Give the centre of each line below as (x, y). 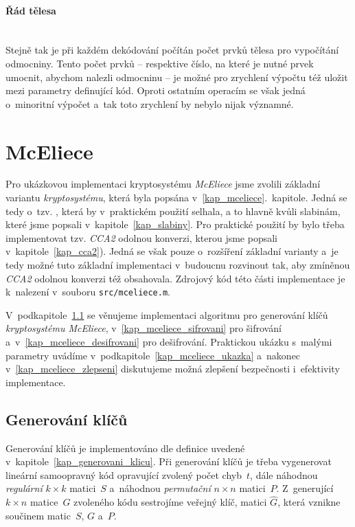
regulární (24, 488)
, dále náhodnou (284, 474)
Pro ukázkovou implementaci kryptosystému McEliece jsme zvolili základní (163, 184)
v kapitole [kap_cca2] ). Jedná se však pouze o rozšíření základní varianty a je (172, 251)
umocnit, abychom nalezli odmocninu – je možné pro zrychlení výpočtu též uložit (177, 77)
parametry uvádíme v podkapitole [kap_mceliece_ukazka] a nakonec (153, 355)
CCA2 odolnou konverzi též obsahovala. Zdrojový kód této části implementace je (175, 278)
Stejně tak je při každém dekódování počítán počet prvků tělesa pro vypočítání (172, 50)
